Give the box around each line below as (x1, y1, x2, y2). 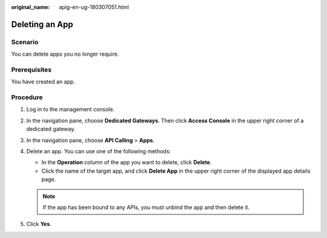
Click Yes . (26, 220, 51, 228)
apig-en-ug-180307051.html (59, 4, 130, 10)
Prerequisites (11, 65, 51, 74)
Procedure (11, 93, 43, 102)
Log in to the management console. (26, 106, 115, 113)
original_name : (11, 4, 50, 10)
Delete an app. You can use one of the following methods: (26, 148, 171, 154)
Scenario (11, 38, 39, 46)
